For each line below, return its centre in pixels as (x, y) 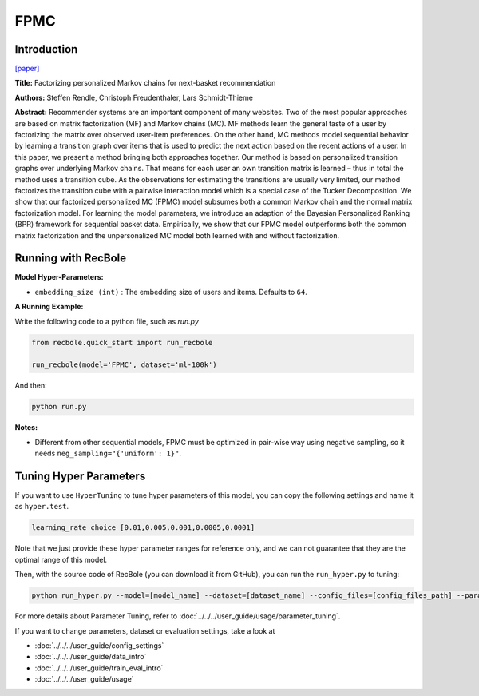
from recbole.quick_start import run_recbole (122, 342)
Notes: (26, 428)
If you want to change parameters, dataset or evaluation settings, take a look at (145, 630)
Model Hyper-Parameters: (59, 277)
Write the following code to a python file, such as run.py (107, 321)
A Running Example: (49, 307)
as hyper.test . (42, 507)
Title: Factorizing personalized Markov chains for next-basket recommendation (145, 83)
